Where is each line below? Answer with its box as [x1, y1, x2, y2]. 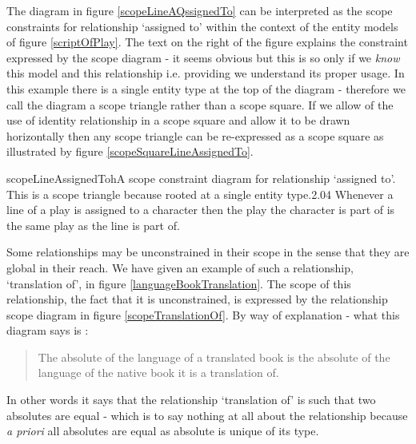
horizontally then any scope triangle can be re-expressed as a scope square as [6, 127, 384, 144]
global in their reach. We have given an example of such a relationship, [6, 259, 354, 276]
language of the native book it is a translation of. [38, 364, 279, 381]
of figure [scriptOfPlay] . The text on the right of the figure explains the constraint [6, 34, 408, 50]
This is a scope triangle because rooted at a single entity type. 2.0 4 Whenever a [6, 185, 394, 202]
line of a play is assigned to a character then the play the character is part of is [6, 201, 395, 218]
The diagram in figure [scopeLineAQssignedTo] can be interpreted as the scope [6, 2, 393, 18]
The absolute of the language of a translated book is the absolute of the [38, 348, 390, 365]
